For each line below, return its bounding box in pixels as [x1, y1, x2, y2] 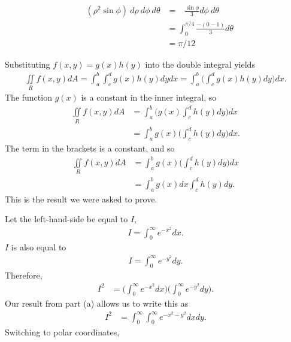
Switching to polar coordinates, [5, 325, 120, 338]
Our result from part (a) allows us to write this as [5, 297, 189, 310]
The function [5, 91, 52, 104]
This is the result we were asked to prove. [5, 192, 157, 205]
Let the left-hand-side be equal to [5, 213, 128, 225]
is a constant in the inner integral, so [81, 91, 217, 104]
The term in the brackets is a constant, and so [5, 141, 175, 154]
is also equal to [11, 241, 66, 253]
